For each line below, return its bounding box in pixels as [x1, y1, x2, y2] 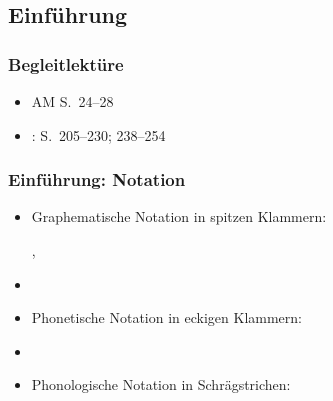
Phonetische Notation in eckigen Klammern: [31, 307, 302, 328]
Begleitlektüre [8, 51, 124, 76]
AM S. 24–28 [31, 91, 114, 111]
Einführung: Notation [8, 167, 186, 192]
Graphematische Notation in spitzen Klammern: [31, 206, 327, 227]
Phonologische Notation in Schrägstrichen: [31, 374, 291, 395]
